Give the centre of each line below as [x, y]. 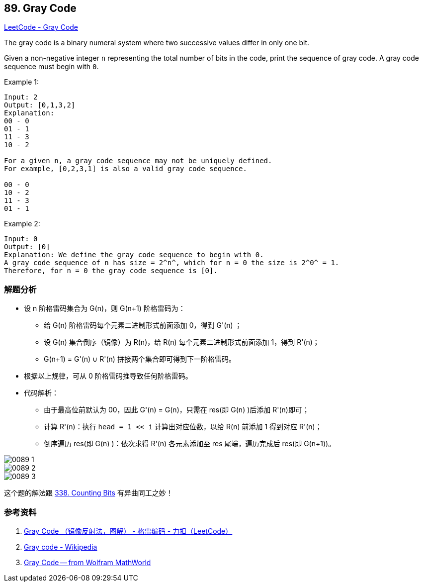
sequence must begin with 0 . [51, 67]
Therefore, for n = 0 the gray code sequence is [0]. [111, 271]
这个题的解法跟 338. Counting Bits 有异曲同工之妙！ [88, 493]
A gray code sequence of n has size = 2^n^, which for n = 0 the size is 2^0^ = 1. [172, 263]
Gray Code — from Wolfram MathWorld [87, 562]
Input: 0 [21, 239]
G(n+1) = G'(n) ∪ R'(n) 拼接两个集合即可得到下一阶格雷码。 [140, 359]
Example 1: [21, 82]
